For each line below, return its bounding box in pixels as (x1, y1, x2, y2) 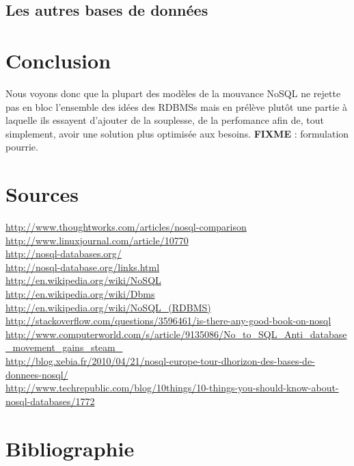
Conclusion (5, 46, 111, 74)
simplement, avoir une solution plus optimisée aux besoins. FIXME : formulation (5, 126, 349, 140)
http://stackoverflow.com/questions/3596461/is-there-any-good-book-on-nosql (5, 313, 331, 328)
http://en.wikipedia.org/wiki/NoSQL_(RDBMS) (5, 300, 211, 314)
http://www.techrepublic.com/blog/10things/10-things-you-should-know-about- (5, 380, 339, 395)
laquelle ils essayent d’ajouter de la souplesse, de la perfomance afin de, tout (5, 113, 325, 127)
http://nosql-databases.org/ (5, 246, 122, 261)
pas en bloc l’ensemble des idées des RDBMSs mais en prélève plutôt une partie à (5, 99, 348, 114)
